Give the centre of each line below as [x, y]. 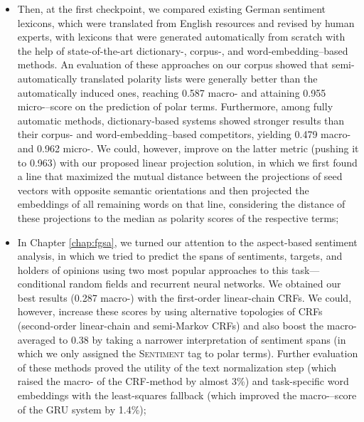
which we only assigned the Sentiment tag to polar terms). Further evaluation [188, 353]
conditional [42, 284]
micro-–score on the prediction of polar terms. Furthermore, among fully [175, 106]
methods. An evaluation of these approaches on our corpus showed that [173, 64]
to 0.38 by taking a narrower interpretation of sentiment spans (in [202, 339]
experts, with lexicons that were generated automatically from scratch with [181, 37]
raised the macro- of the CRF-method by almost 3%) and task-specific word [183, 381]
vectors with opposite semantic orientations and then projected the [163, 190]
